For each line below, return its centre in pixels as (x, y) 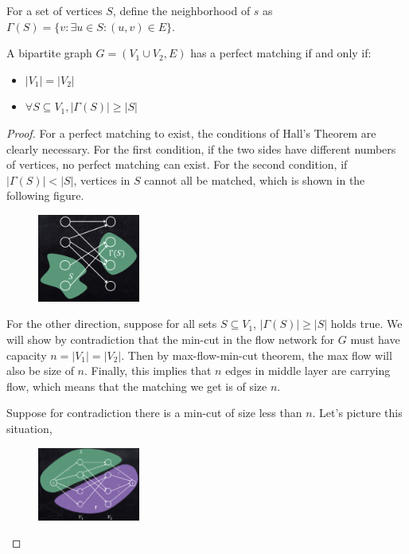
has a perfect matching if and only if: (281, 53)
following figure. (45, 195)
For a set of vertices (55, 10)
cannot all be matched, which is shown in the (255, 179)
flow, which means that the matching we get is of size (137, 386)
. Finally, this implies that (148, 371)
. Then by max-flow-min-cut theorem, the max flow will (257, 355)
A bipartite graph (49, 53)
